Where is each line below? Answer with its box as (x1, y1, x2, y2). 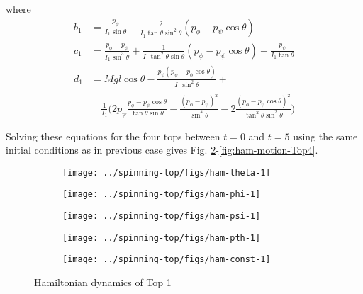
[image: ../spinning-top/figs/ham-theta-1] (62, 167, 271, 178)
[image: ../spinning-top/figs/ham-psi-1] (62, 211, 261, 222)
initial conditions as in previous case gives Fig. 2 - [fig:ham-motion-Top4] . (6, 142, 318, 157)
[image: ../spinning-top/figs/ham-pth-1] (62, 232, 261, 243)
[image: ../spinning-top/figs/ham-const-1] (62, 254, 271, 265)
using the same (293, 128, 358, 143)
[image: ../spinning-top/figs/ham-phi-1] (62, 189, 261, 200)
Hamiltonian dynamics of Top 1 (34, 275, 172, 290)
